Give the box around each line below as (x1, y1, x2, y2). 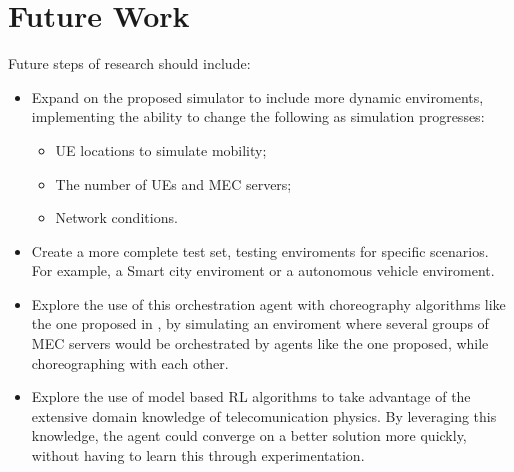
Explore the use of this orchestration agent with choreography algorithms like (31, 293, 506, 314)
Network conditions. (55, 207, 178, 228)
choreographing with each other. (31, 352, 229, 373)
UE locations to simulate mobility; (55, 139, 267, 160)
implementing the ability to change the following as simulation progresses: (31, 106, 485, 127)
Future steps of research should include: (8, 53, 251, 74)
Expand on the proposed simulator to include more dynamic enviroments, (31, 86, 484, 107)
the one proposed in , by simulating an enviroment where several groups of (31, 313, 489, 334)
